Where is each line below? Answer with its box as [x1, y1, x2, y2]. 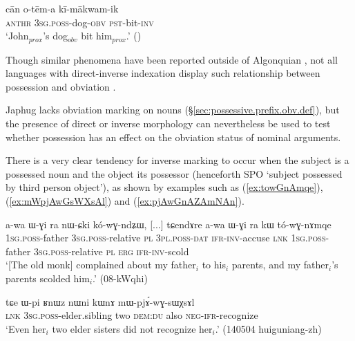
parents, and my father [231, 257, 329, 272]
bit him [81, 28, 113, 43]
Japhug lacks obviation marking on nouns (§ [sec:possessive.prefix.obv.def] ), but [6, 102, 340, 117]
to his [202, 257, 226, 272]
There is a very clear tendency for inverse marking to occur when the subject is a [6, 153, 349, 167]
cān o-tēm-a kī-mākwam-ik [6, 1, 119, 15]
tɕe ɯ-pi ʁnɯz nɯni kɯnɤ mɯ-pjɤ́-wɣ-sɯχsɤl [6, 294, 195, 308]
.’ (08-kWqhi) [93, 270, 148, 285]
